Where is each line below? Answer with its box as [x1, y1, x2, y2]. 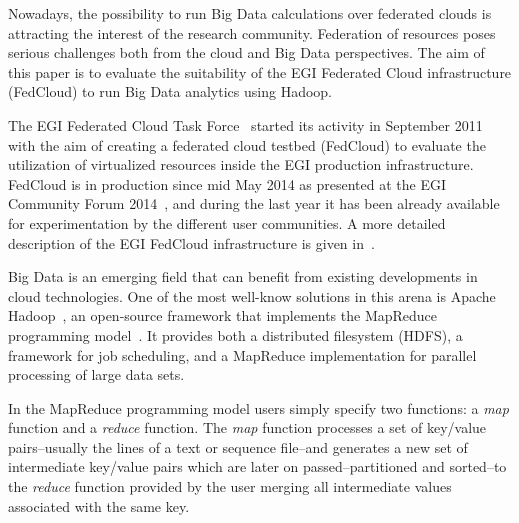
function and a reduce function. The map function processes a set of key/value [8, 417, 487, 438]
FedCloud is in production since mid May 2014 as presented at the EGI [8, 173, 446, 194]
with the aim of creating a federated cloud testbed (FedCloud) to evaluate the [8, 134, 486, 155]
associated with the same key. [8, 495, 190, 516]
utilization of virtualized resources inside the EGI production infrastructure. [8, 154, 474, 175]
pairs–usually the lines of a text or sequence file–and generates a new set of [8, 436, 468, 457]
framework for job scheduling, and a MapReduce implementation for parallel [8, 344, 477, 365]
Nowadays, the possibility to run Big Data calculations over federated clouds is [8, 3, 492, 23]
